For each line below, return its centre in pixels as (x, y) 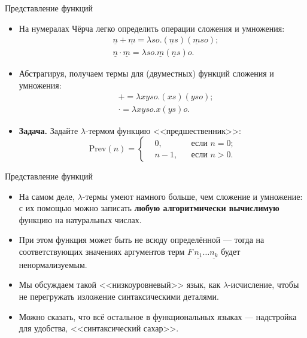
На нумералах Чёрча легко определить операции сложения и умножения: (152, 28)
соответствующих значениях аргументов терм (102, 252)
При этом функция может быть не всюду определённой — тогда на (142, 240)
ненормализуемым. (53, 264)
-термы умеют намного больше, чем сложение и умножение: (192, 196)
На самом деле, (47, 196)
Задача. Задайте (48, 130)
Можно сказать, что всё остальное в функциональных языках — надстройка (158, 316)
